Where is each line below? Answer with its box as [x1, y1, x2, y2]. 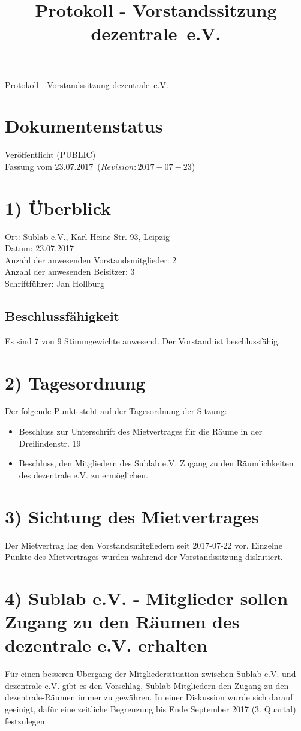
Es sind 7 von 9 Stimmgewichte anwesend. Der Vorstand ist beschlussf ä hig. [5, 334, 281, 347]
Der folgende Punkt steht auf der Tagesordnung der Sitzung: [5, 405, 227, 417]
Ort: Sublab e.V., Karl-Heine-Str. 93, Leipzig [5, 230, 170, 242]
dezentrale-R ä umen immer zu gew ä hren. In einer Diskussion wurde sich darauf [5, 691, 293, 703]
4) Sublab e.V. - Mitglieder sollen [5, 585, 288, 610]
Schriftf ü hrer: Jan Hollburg [5, 277, 105, 289]
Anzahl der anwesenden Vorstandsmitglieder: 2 [5, 253, 177, 266]
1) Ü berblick [5, 195, 112, 220]
